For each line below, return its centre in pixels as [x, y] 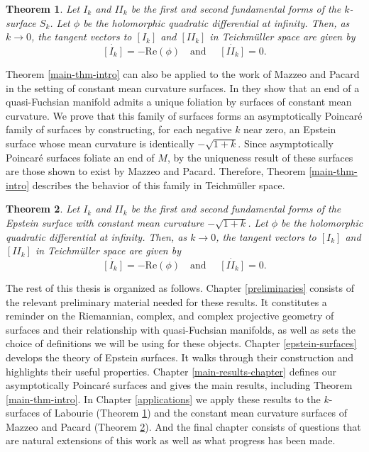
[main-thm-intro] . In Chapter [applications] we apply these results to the [163, 399]
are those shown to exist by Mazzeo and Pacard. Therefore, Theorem [156, 171]
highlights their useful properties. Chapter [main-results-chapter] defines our [171, 371]
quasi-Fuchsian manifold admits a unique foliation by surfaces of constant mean [179, 102]
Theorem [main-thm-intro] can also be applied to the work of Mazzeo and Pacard [183, 74]
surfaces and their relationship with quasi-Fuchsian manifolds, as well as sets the [181, 329]
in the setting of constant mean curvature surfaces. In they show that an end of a [183, 87]
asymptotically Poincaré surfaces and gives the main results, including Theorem [179, 385]
